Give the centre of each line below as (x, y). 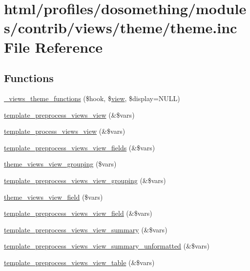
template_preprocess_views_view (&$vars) (69, 115)
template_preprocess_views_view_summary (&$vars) (86, 229)
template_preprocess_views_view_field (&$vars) (78, 213)
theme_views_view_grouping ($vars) (60, 164)
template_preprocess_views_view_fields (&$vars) (80, 147)
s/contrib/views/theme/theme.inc (121, 28)
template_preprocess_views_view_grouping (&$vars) (85, 180)
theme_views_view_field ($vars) (53, 197)
